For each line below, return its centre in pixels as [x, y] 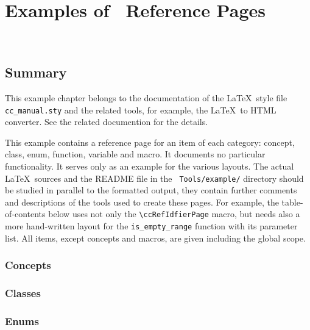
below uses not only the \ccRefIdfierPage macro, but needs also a [174, 214]
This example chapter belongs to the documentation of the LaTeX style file [146, 97]
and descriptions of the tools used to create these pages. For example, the [142, 202]
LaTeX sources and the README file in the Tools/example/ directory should [154, 178]
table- [292, 202]
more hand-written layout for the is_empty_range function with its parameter [151, 226]
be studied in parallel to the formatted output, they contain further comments [151, 190]
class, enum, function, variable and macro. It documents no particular [135, 154]
